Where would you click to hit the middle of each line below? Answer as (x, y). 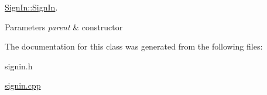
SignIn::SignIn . (31, 7)
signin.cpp (23, 85)
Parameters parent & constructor (64, 27)
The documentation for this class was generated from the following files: (134, 46)
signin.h (19, 66)
